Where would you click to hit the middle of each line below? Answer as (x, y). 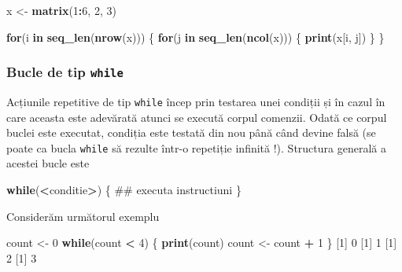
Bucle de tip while (65, 72)
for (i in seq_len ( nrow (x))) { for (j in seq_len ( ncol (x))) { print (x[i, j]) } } (195, 37)
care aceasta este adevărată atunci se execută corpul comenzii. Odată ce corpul (197, 117)
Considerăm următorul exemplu (83, 216)
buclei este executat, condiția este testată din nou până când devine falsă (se (191, 132)
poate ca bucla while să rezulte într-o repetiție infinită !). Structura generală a (196, 147)
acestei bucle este (48, 163)
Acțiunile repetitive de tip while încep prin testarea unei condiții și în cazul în (196, 101)
